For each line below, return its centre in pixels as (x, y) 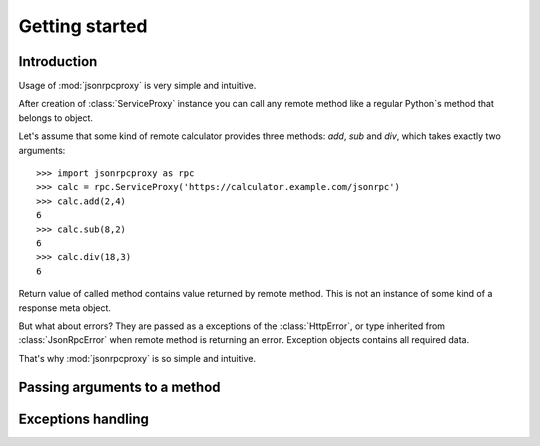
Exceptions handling (83, 418)
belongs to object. (56, 117)
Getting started (83, 26)
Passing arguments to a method (119, 386)
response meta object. (65, 307)
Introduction (58, 61)
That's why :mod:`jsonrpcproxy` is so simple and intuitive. (137, 358)
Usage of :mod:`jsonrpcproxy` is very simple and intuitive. (137, 86)
